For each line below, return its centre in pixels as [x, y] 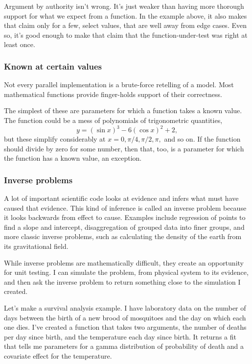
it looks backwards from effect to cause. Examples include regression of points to [125, 217]
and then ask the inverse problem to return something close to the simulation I [122, 281]
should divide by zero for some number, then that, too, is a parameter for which [124, 148]
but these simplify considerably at [55, 139]
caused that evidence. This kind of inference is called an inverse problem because [125, 207]
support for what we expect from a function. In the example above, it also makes [126, 15]
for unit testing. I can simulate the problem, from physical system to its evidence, [126, 272]
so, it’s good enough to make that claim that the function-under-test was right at [126, 35]
